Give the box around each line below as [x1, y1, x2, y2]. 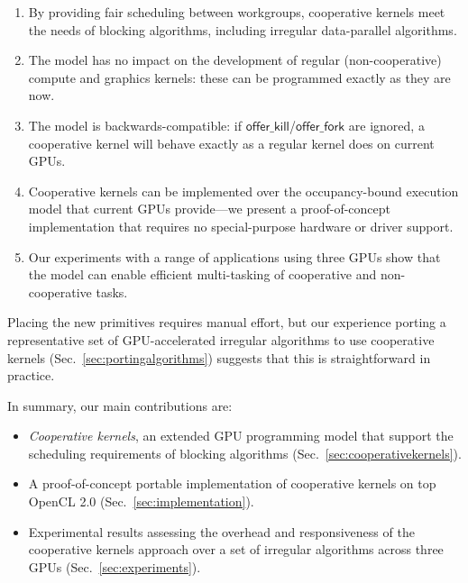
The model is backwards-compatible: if [28, 115, 243, 134]
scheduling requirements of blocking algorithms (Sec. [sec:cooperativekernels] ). [28, 443, 462, 462]
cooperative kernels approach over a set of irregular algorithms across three [28, 540, 444, 559]
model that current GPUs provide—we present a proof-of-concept [28, 199, 390, 218]
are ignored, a [348, 115, 425, 134]
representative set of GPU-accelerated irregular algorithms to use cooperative [7, 330, 435, 349]
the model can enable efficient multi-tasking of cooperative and [28, 265, 377, 284]
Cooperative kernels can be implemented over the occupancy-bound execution [28, 181, 459, 200]
